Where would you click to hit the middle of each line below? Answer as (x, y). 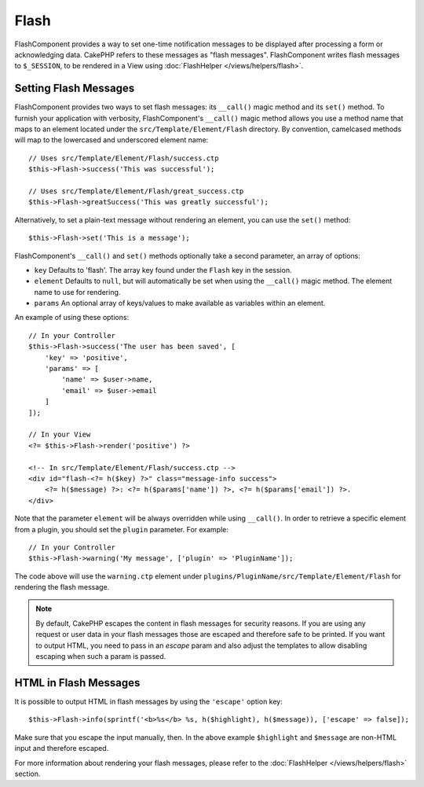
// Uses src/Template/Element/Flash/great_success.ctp (136, 191)
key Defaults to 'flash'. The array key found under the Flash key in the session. (163, 270)
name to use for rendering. (77, 292)
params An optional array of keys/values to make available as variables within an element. (180, 303)
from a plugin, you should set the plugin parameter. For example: (122, 529)
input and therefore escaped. (62, 748)
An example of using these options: (72, 318)
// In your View (60, 435)
